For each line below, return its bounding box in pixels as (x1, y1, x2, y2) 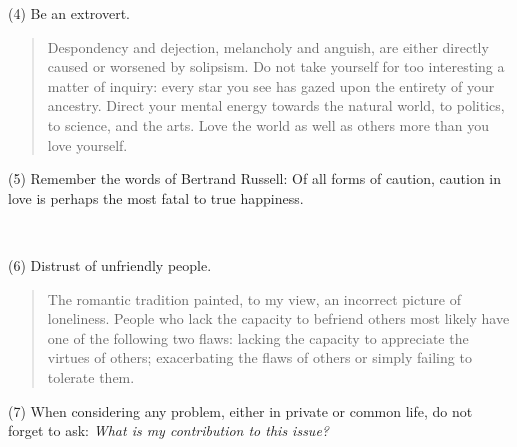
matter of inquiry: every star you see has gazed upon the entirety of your (47, 75, 495, 96)
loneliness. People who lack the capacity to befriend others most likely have (47, 308, 510, 329)
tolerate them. (47, 366, 135, 387)
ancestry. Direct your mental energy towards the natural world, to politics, (47, 95, 505, 116)
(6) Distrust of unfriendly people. (8, 254, 212, 275)
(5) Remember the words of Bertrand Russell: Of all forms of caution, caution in (8, 168, 502, 189)
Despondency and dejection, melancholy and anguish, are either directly (47, 36, 489, 57)
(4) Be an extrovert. (8, 3, 130, 23)
